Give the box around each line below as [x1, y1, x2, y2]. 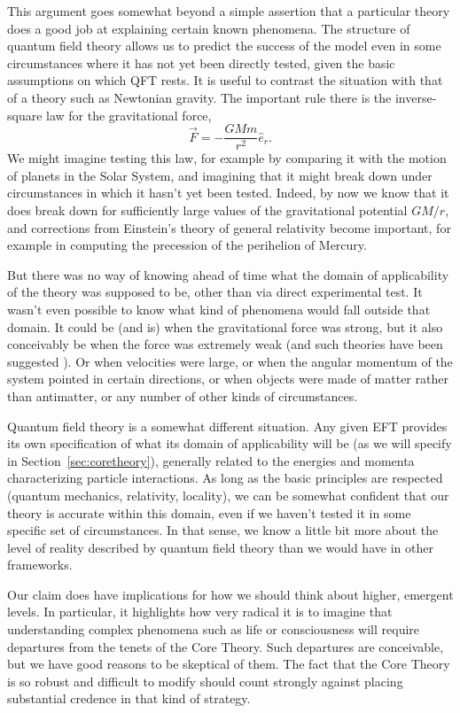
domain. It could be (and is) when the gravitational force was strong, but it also [7, 317, 443, 336]
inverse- [394, 88, 437, 106]
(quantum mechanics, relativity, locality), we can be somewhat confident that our [7, 485, 449, 504]
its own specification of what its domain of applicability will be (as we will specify [7, 434, 452, 453]
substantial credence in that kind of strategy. [7, 689, 251, 708]
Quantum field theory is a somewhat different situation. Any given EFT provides [7, 416, 448, 435]
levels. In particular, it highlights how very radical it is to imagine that [7, 602, 393, 621]
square [7, 105, 43, 124]
